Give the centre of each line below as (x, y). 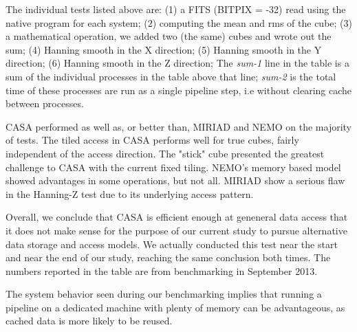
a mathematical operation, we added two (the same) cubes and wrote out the (169, 36)
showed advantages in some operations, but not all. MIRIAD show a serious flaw (175, 180)
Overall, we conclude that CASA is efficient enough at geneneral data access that (177, 217)
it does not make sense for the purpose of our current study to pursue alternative (176, 230)
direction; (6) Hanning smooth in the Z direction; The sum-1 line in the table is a (177, 63)
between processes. (45, 103)
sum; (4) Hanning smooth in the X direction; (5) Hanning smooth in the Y (164, 49)
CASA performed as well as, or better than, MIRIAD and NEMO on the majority (179, 126)
